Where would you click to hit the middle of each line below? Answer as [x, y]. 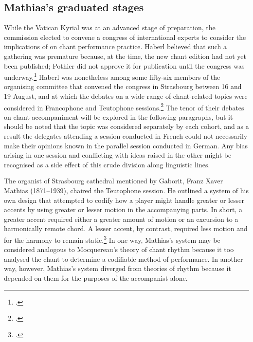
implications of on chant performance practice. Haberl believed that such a [116, 46]
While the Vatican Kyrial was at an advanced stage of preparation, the [110, 27]
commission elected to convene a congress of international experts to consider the [125, 37]
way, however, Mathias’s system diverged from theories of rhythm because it [117, 268]
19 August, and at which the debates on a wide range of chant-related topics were [126, 96]
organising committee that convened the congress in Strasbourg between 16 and [123, 86]
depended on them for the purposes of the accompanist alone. [96, 278]
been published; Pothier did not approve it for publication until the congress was [124, 65]
